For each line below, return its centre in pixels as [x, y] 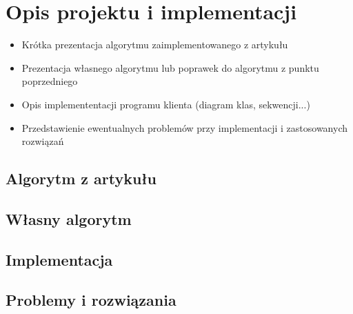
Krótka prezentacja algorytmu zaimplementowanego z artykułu [155, 45]
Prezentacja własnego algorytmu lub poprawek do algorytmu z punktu [170, 67]
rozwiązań [43, 141]
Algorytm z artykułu [81, 178]
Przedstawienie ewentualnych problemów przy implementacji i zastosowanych [185, 127]
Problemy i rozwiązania [91, 300]
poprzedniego [50, 81]
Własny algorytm [69, 218]
